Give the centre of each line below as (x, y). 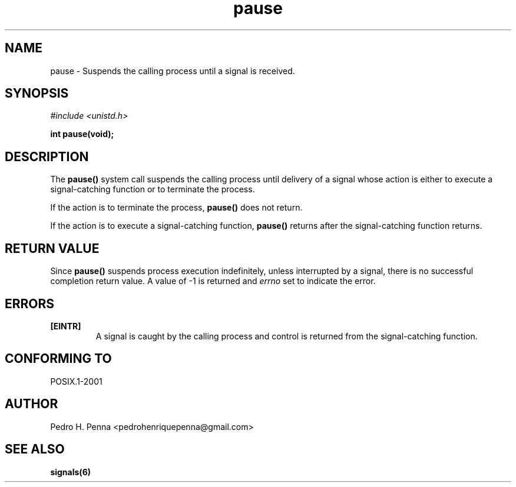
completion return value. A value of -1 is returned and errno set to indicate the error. (213, 281)
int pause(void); (82, 134)
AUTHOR (32, 404)
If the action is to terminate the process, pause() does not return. (176, 208)
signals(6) (70, 472)
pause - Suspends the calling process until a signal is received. (173, 71)
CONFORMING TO (58, 359)
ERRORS (30, 303)
